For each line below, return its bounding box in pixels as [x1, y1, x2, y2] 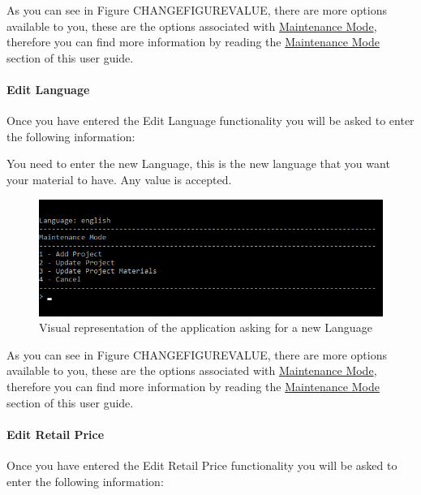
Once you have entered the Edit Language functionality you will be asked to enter [6, 112, 415, 129]
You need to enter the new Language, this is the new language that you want [6, 155, 390, 172]
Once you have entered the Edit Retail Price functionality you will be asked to [6, 457, 397, 474]
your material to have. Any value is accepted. [6, 170, 232, 187]
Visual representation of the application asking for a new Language [39, 319, 372, 336]
